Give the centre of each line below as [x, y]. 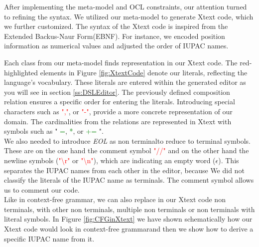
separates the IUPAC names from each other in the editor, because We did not [124, 170]
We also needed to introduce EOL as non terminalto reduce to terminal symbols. [127, 140]
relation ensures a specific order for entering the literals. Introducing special [120, 102]
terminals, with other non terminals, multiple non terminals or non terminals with [129, 209]
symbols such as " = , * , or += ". [54, 131]
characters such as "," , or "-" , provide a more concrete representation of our [118, 111]
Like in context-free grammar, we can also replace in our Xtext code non [115, 199]
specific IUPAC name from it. [49, 238]
